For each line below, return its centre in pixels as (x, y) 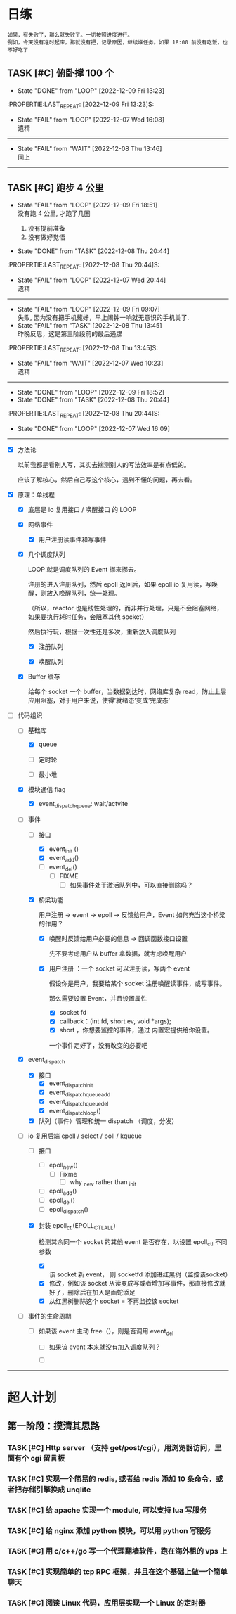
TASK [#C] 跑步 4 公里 (55, 187)
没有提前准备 (46, 229)
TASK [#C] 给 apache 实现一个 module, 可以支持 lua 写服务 (107, 1510)
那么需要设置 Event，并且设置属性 (98, 999)
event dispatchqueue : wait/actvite (83, 804)
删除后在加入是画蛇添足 (101, 1292)
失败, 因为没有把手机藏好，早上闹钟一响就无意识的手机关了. (103, 318)
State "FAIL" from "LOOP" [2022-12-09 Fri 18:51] (87, 205)
